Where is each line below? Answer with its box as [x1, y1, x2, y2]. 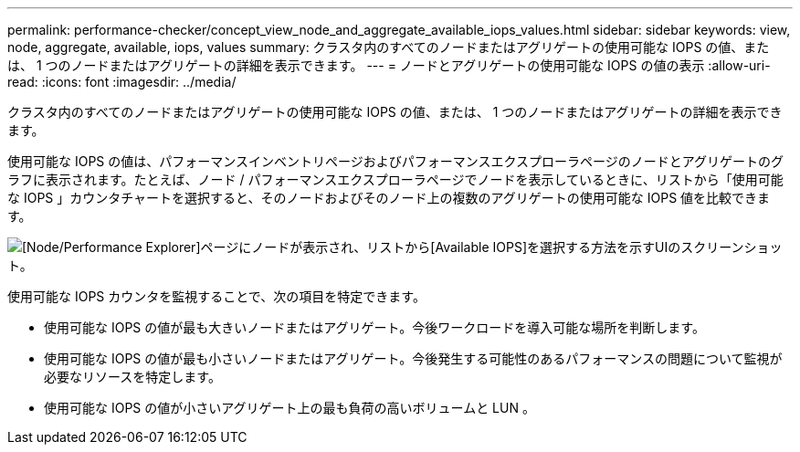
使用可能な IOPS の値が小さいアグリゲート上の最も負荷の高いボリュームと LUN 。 [44, 400, 535, 415]
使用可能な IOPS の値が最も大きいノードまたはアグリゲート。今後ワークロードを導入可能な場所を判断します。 [44, 320, 705, 335]
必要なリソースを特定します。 [44, 369, 221, 384]
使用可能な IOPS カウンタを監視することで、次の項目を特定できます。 [7, 289, 426, 304]
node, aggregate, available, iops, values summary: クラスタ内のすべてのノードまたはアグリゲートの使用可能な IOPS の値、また [7, 39, 770, 55]
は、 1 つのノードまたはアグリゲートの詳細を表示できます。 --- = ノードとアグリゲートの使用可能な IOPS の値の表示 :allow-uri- [7, 58, 771, 73]
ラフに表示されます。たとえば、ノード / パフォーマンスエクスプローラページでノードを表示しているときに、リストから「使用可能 [7, 172, 784, 187]
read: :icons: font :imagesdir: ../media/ [7, 74, 237, 89]
